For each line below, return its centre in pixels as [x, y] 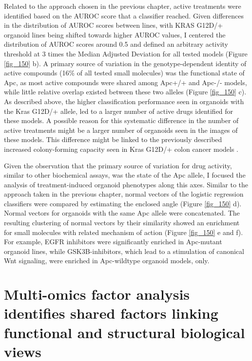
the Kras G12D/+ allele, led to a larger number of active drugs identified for [119, 111]
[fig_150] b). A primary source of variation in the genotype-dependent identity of [125, 63]
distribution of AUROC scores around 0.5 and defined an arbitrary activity [116, 44]
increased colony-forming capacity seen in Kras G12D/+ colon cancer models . [121, 149]
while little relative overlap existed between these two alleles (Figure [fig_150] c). [125, 92]
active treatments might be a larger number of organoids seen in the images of [121, 130]
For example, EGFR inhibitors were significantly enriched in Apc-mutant [113, 242]
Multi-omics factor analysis [97, 294]
